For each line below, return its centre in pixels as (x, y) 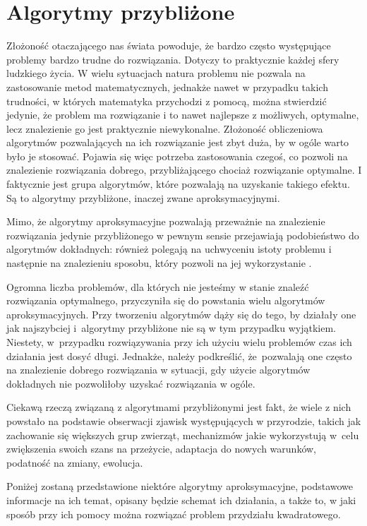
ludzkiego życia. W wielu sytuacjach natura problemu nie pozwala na (156, 73)
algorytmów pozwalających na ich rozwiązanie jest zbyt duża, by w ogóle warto (178, 142)
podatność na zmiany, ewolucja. (75, 462)
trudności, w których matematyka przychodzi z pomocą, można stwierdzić (167, 101)
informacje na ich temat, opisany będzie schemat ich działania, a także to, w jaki (181, 500)
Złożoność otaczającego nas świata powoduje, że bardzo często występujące (169, 46)
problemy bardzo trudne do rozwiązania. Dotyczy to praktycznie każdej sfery (173, 59)
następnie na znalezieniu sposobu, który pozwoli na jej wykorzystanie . (159, 263)
